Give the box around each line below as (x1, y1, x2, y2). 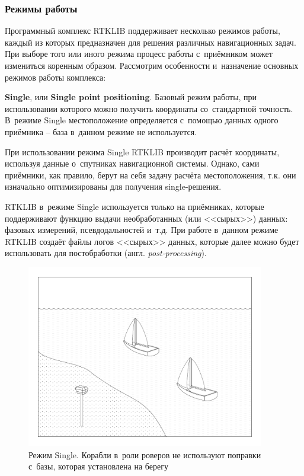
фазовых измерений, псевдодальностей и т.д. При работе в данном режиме (5, 223, 279, 236)
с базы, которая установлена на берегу (28, 460, 168, 472)
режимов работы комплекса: (5, 71, 106, 83)
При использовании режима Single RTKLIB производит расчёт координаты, (5, 145, 280, 158)
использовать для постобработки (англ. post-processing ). (5, 247, 207, 259)
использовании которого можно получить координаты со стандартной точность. (5, 102, 293, 114)
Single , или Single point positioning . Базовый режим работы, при (5, 91, 257, 103)
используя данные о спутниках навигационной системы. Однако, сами (5, 157, 260, 170)
